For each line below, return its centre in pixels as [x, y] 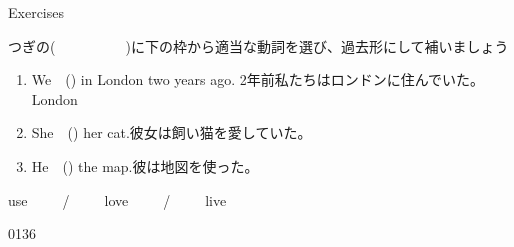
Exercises [36, 12]
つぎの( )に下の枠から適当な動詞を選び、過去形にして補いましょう [258, 45]
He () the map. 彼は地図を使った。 [145, 165]
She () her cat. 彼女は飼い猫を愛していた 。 [171, 132]
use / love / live [117, 199]
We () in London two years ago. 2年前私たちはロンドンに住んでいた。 [258, 79]
